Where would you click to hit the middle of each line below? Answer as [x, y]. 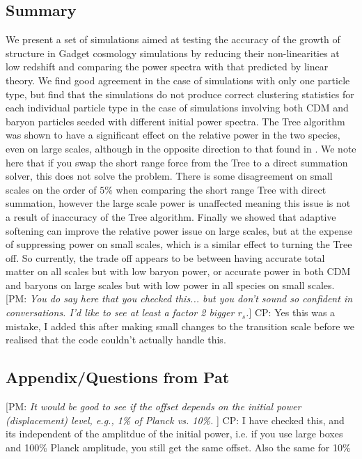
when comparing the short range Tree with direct [221, 189]
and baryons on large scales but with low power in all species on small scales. [170, 285]
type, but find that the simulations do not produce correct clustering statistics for [180, 94]
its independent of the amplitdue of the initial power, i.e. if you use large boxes [174, 434]
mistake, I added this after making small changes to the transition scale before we [180, 326]
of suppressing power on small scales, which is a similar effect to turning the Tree [179, 244]
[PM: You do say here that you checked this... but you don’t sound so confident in [179, 298]
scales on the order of [51, 189]
